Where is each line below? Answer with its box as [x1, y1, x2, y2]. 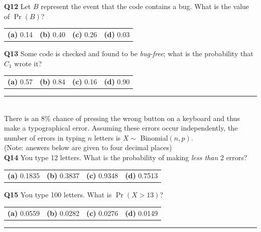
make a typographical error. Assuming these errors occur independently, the [4, 123, 238, 133]
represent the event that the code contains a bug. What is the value [41, 1, 249, 11]
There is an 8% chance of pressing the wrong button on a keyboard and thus [4, 112, 240, 123]
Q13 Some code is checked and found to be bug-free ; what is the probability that [4, 48, 253, 59]
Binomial [140, 132, 168, 143]
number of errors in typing [4, 132, 86, 143]
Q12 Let [4, 1, 31, 11]
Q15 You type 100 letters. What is [4, 189, 112, 200]
